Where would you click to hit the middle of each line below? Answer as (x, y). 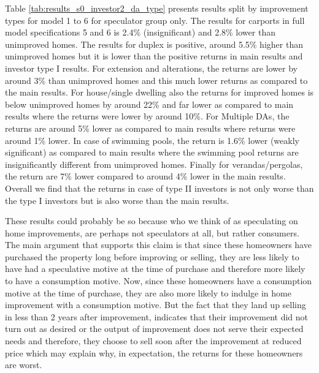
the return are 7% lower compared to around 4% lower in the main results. (145, 176)
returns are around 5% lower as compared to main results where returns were (150, 128)
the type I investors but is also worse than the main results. (117, 200)
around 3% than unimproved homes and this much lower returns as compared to (156, 80)
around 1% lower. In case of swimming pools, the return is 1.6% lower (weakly (152, 140)
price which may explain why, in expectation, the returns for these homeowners (154, 352)
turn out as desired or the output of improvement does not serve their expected (154, 329)
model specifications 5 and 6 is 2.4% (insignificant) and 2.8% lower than (140, 32)
